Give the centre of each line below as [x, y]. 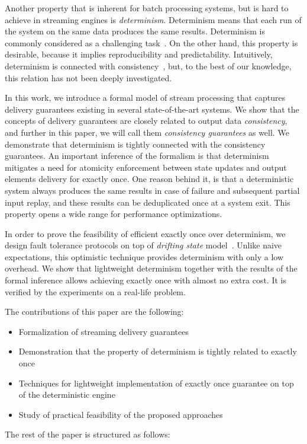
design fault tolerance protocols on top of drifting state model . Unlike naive [143, 245]
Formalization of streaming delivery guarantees [104, 331]
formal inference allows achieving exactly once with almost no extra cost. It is [146, 280]
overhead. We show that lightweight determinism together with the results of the [151, 268]
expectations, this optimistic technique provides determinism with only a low [144, 256]
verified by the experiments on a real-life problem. [95, 291]
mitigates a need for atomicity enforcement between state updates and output [146, 167]
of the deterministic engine [67, 395]
